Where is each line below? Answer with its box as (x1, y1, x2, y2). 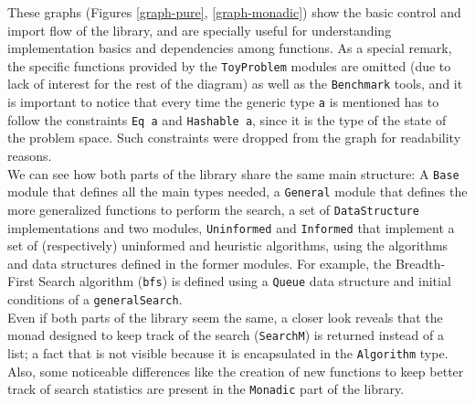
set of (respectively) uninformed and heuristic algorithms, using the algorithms (7, 236, 449, 255)
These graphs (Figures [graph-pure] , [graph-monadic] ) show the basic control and (7, 3, 461, 21)
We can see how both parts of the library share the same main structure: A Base (7, 164, 459, 183)
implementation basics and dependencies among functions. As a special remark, (7, 38, 452, 58)
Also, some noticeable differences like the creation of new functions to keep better (7, 361, 464, 380)
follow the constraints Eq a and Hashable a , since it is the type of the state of (7, 110, 447, 129)
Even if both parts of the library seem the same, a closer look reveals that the (7, 307, 443, 326)
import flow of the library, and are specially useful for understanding (7, 20, 392, 39)
